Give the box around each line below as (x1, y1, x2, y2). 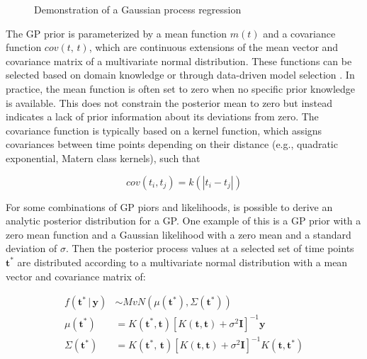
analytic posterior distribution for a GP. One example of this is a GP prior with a (6, 213, 361, 228)
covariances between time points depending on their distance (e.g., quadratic (6, 137, 338, 152)
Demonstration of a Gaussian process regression (34, 2, 242, 16)
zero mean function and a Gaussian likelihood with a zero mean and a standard (6, 227, 351, 241)
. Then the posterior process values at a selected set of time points (66, 241, 354, 256)
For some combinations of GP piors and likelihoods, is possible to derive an (6, 199, 333, 214)
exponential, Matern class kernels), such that (6, 150, 201, 165)
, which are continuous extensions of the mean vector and (89, 40, 339, 55)
